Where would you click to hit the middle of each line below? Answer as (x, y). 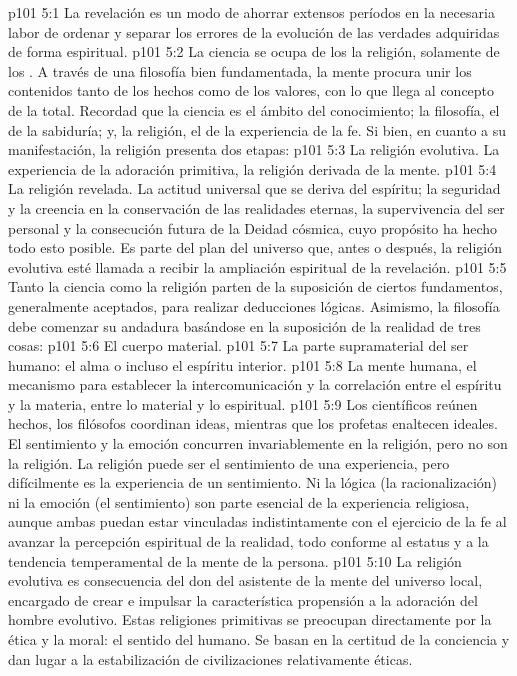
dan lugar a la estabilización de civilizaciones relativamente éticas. (210, 658)
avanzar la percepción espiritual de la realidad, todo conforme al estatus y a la (248, 541)
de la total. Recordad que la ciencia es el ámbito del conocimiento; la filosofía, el (254, 109)
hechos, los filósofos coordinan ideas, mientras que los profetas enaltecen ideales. (253, 423)
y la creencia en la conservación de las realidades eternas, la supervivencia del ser (256, 207)
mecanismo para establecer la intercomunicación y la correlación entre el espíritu (255, 384)
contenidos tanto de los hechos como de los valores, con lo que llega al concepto (251, 90)
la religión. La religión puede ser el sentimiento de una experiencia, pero (229, 462)
